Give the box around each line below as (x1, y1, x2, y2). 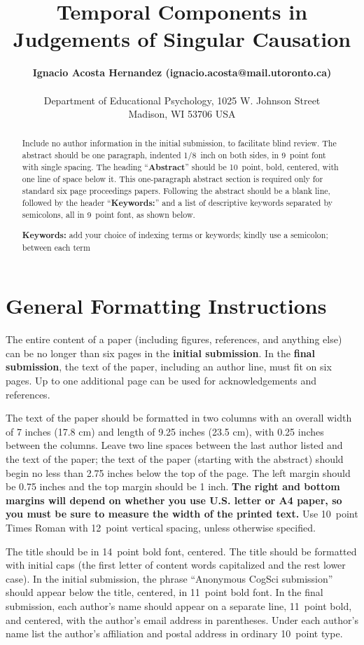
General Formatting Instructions (6, 291, 327, 320)
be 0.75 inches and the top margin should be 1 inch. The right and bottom (6, 479, 340, 494)
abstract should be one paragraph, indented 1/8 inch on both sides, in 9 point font (22, 149, 326, 161)
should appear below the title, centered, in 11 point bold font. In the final (6, 585, 323, 599)
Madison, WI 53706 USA (128, 106, 236, 121)
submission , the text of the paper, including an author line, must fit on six (6, 359, 332, 374)
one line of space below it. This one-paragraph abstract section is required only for (22, 173, 323, 185)
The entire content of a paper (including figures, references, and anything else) (6, 332, 342, 347)
